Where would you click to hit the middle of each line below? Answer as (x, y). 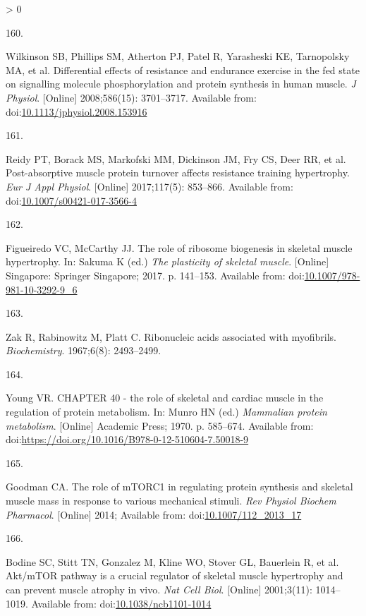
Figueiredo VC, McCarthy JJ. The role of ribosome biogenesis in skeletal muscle (179, 247)
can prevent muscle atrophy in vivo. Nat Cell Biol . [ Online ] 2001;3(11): (159, 589)
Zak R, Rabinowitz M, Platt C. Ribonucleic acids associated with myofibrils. (171, 336)
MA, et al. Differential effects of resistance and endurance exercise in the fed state (183, 70)
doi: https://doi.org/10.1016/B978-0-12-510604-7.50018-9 (127, 439)
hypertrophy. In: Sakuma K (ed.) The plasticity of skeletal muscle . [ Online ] (167, 261)
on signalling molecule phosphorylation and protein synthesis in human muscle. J (181, 84)
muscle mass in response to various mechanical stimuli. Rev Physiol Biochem (171, 501)
